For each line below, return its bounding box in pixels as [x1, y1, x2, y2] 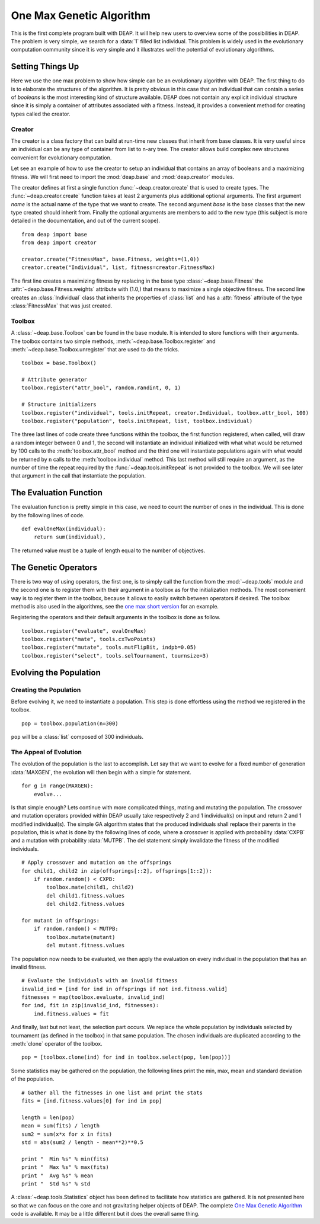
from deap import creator [21, 239, 97, 246]
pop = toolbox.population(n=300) [21, 720, 119, 727]
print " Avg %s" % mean [21, 1172, 94, 1179]
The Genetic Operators [11, 562, 98, 572]
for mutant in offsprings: [21, 917, 100, 924]
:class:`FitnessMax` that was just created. [11, 302, 113, 309]
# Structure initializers [21, 401, 97, 408]
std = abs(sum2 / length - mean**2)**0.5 [21, 1139, 143, 1146]
